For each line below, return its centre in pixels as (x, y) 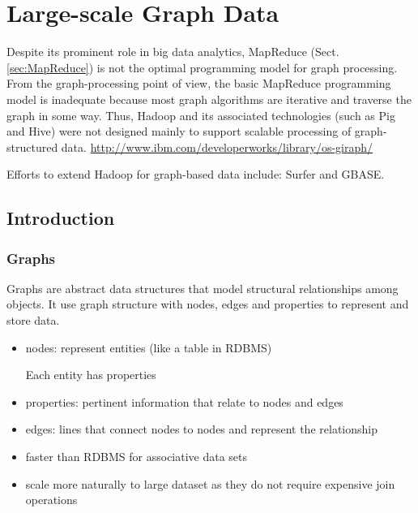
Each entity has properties (91, 375)
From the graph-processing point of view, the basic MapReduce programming (199, 83)
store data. (33, 320)
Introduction (61, 218)
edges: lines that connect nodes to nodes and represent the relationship (201, 429)
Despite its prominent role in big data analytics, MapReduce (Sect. (173, 52)
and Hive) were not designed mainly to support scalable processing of (179, 131)
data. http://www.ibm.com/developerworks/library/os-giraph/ (217, 147)
